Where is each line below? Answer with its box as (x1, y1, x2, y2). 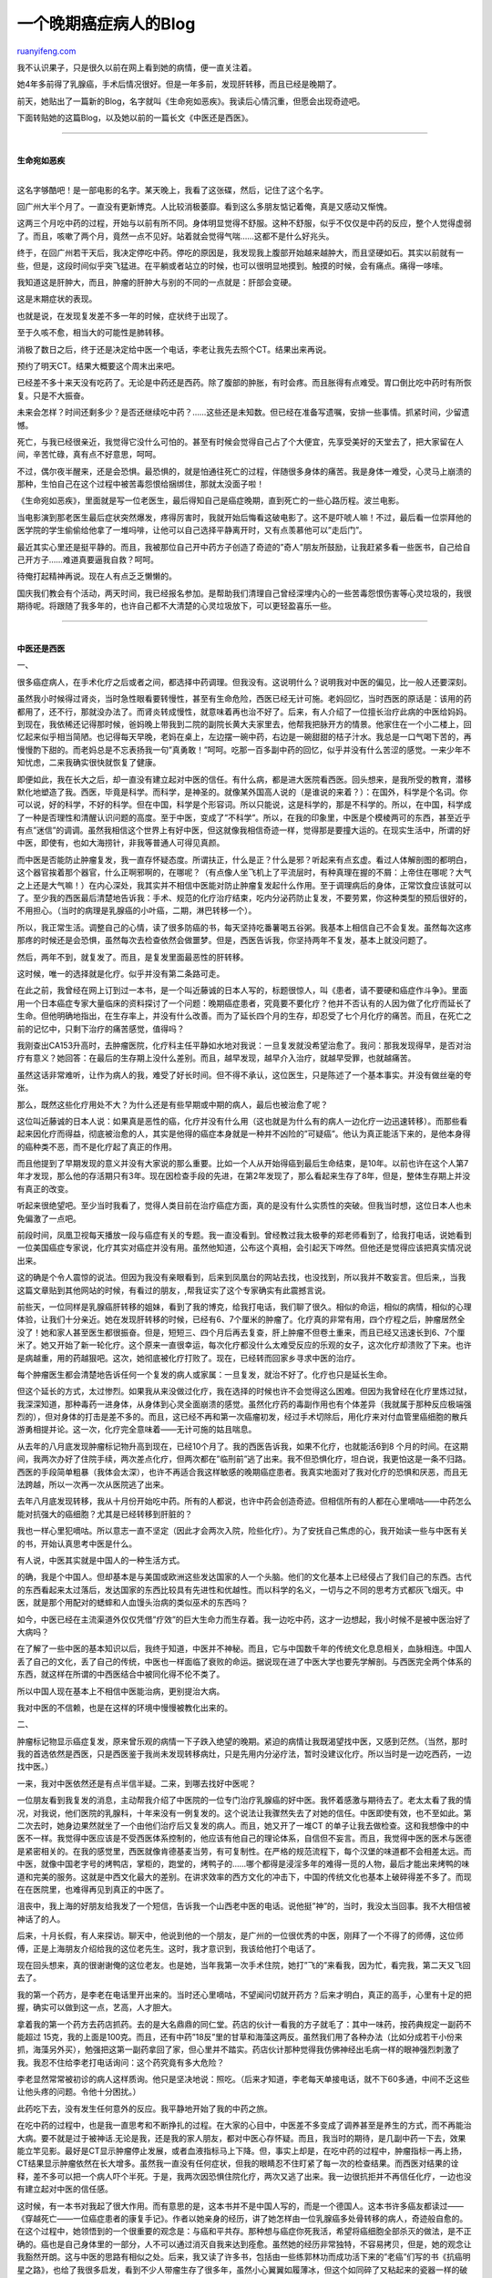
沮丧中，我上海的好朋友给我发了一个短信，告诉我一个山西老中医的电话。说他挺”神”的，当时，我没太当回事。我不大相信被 (16, 1901, 471, 1912)
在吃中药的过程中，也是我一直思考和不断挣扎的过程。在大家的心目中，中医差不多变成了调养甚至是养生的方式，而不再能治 (16, 2119, 472, 2131)
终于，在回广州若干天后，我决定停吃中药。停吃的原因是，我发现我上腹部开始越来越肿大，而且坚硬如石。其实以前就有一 (16, 247, 464, 259)
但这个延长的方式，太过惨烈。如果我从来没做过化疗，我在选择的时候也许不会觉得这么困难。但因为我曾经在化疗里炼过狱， (16, 1386, 472, 1397)
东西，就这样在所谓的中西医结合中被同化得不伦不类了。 (16, 1668, 225, 1680)
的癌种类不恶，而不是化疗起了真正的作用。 (16, 1141, 177, 1152)
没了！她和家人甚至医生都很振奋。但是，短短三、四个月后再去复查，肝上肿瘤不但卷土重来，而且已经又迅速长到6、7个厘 (16, 1327, 466, 1338)
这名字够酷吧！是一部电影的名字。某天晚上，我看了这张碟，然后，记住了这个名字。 (16, 184, 328, 195)
